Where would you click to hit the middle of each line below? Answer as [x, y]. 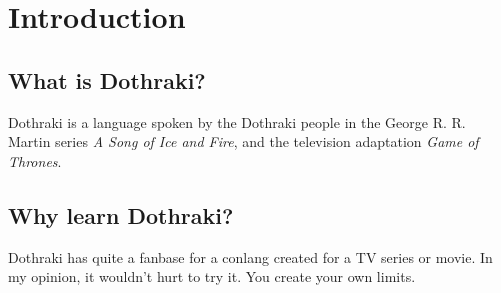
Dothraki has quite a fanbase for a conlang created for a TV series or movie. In [250, 256]
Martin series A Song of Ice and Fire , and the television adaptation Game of [243, 141]
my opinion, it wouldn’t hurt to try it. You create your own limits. [212, 276]
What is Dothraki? [107, 79]
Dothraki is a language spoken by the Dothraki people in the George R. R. [237, 121]
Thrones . [35, 160]
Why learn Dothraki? [121, 214]
